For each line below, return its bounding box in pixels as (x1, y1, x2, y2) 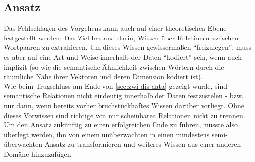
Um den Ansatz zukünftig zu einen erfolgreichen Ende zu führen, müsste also (4, 120, 238, 130)
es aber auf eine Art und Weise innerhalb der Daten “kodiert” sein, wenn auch (4, 51, 242, 62)
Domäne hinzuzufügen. (4, 148, 73, 159)
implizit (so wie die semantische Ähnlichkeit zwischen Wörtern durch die (4, 61, 224, 72)
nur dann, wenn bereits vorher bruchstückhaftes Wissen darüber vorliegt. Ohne (4, 100, 244, 110)
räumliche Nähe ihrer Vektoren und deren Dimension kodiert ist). (4, 71, 203, 81)
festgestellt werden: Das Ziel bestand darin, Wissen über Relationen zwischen (4, 32, 239, 42)
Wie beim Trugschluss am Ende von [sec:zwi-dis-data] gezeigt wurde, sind (4, 81, 228, 91)
